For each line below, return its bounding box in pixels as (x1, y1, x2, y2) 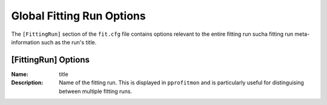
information (11, 38, 41, 46)
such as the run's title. (41, 38, 97, 46)
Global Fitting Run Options (11, 9, 146, 22)
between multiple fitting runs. (59, 87, 133, 95)
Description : (11, 79, 44, 86)
